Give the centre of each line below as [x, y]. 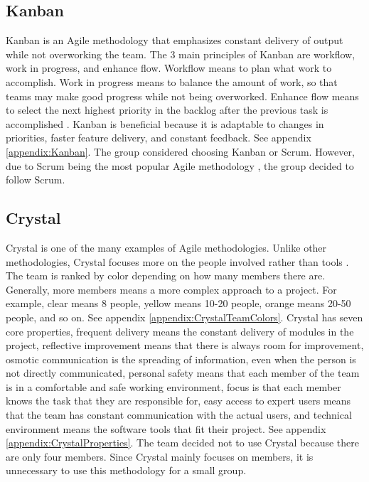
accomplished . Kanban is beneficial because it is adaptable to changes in [165, 123]
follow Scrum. [36, 180]
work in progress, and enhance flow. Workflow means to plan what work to [169, 68]
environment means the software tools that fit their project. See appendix [166, 428]
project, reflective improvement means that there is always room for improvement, [185, 345]
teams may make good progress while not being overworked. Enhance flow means [182, 96]
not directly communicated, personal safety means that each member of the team [183, 373]
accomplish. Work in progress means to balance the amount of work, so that [172, 81]
